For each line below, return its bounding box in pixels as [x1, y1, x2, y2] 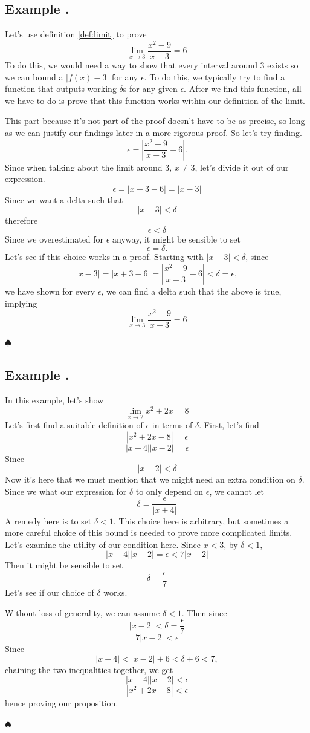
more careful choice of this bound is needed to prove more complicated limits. [5, 526, 292, 539]
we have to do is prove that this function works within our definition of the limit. [5, 94, 305, 106]
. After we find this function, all [184, 82, 302, 95]
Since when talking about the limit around [5, 160, 163, 173]
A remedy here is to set [5, 514, 92, 527]
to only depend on [135, 484, 204, 497]
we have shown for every [5, 285, 95, 298]
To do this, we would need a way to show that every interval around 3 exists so [5, 58, 299, 71]
